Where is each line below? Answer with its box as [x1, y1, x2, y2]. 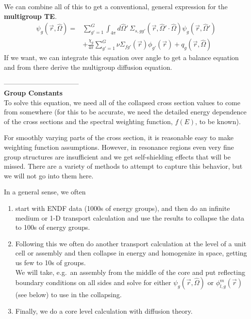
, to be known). [195, 116, 241, 126]
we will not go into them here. [4, 170, 94, 180]
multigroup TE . [4, 11, 57, 21]
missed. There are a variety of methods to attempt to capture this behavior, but [4, 161, 243, 171]
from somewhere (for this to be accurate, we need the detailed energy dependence [4, 107, 247, 117]
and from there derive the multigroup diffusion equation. [4, 62, 172, 72]
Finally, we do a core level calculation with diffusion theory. [15, 305, 193, 316]
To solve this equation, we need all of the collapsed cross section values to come [4, 97, 240, 107]
